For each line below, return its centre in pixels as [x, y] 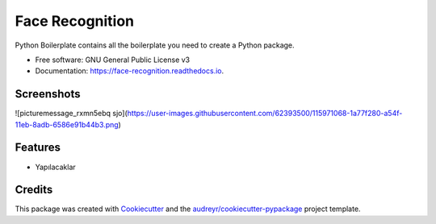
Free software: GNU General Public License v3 [113, 60]
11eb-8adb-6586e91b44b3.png [67, 124]
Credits [34, 190]
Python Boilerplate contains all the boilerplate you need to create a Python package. [155, 45]
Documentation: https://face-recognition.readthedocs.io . [130, 71]
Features [38, 148]
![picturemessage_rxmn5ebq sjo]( [71, 114]
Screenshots [48, 94]
